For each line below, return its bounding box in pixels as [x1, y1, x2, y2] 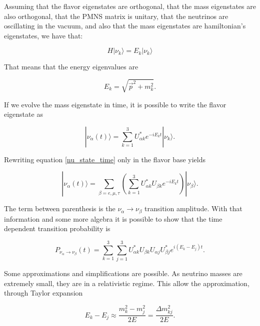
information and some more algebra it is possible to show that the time [4, 213, 222, 224]
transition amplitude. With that [144, 203, 242, 214]
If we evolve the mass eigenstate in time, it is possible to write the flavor [4, 99, 226, 109]
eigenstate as [4, 109, 43, 119]
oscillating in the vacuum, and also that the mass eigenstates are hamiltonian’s [4, 20, 246, 31]
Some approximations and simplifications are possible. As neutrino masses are [4, 268, 242, 279]
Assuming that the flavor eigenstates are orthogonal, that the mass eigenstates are [4, 1, 256, 11]
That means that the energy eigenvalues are [4, 61, 138, 72]
